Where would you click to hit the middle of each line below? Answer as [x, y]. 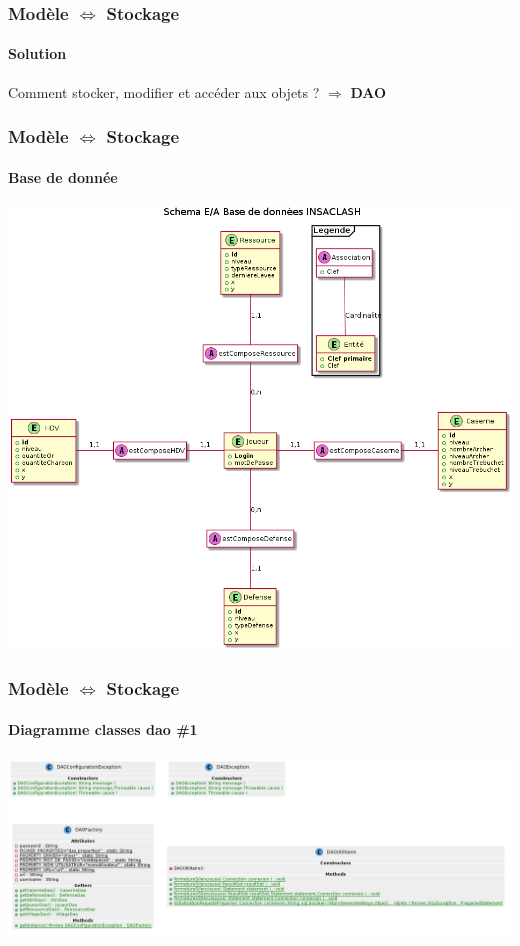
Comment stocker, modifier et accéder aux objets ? [164, 91]
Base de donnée [63, 176]
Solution [37, 53]
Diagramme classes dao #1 [103, 728]
